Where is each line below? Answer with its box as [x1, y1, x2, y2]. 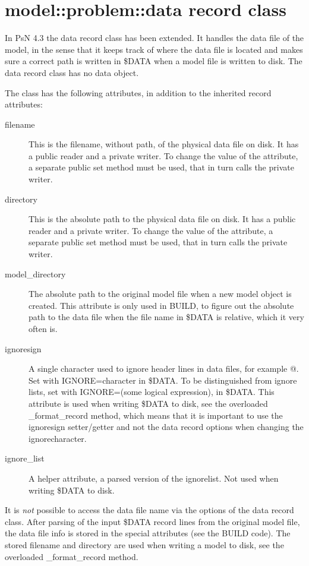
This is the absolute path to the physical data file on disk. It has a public [29, 213, 296, 225]
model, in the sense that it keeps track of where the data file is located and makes [5, 43, 303, 55]
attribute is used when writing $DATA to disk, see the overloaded [29, 397, 268, 409]
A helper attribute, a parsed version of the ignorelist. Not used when [29, 472, 279, 484]
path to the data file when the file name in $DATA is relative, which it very [29, 311, 304, 323]
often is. [29, 322, 58, 334]
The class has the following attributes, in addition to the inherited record [5, 86, 272, 99]
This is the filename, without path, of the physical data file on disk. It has [29, 138, 299, 150]
